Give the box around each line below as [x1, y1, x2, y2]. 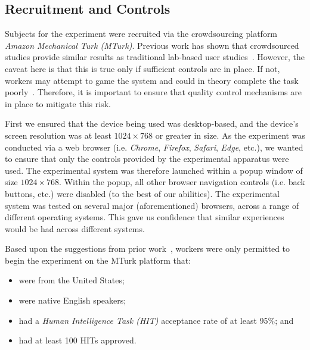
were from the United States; [18, 274, 125, 286]
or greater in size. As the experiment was [155, 129, 305, 141]
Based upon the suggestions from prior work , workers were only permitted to [5, 242, 290, 255]
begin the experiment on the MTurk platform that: [5, 254, 191, 266]
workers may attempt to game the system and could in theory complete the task [5, 74, 299, 86]
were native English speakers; [18, 294, 126, 307]
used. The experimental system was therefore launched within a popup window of [5, 164, 303, 176]
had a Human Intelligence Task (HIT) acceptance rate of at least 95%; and [18, 314, 294, 326]
